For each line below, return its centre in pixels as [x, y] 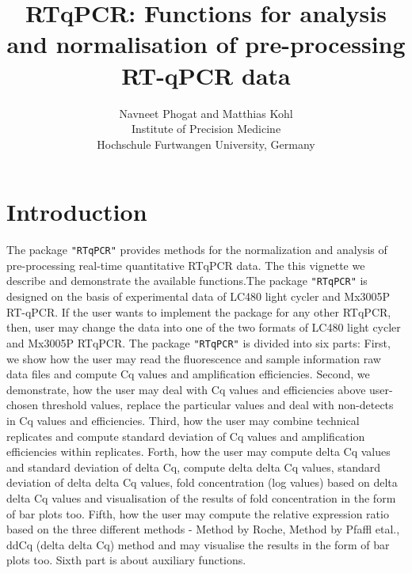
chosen [23, 405]
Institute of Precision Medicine [206, 129]
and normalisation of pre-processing [206, 44]
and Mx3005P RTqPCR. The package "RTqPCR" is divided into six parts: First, [198, 342]
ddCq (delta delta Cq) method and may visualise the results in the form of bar [198, 544]
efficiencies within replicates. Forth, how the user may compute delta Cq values [198, 452]
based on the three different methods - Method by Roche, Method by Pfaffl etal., [203, 529]
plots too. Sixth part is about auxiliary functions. [126, 560]
